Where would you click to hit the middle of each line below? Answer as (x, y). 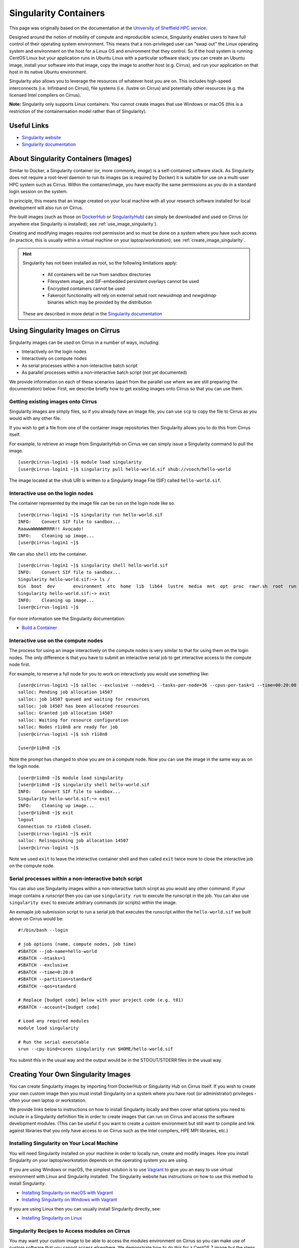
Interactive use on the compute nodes (56, 640)
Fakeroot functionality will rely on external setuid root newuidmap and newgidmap (132, 295)
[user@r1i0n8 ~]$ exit (46, 813)
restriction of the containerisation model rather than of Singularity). (78, 111)
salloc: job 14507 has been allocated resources (78, 706)
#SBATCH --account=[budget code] (59, 1007)
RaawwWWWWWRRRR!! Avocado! (51, 529)
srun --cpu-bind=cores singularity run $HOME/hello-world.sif (96, 1049)
